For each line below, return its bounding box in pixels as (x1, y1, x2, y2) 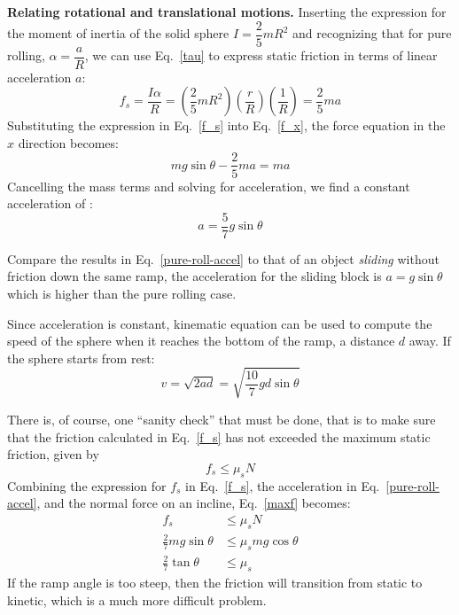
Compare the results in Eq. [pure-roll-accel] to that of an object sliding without (7, 249, 440, 268)
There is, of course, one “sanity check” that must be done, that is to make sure (7, 409, 436, 428)
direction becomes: (18, 133, 119, 152)
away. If (408, 331, 451, 350)
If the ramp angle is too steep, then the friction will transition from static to (7, 573, 423, 592)
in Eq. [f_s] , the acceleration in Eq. (185, 476, 380, 494)
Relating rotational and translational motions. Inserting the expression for (7, 3, 447, 20)
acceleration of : (7, 194, 93, 213)
